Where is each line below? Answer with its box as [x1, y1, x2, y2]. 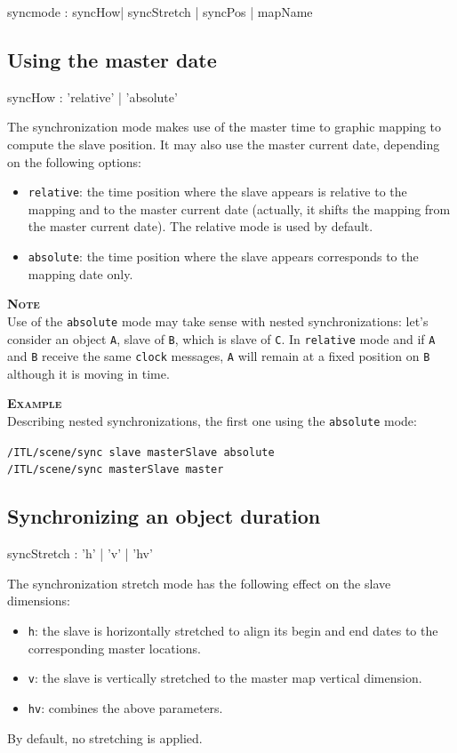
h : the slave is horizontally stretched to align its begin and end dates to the [28, 621, 438, 639]
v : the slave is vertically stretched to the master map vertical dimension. [28, 669, 422, 687]
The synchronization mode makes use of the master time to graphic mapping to [7, 117, 442, 136]
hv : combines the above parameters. [28, 698, 223, 717]
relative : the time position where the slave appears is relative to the [28, 182, 407, 201]
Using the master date [7, 45, 217, 73]
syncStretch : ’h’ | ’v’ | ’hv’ [7, 544, 153, 563]
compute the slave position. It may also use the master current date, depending [7, 134, 440, 153]
